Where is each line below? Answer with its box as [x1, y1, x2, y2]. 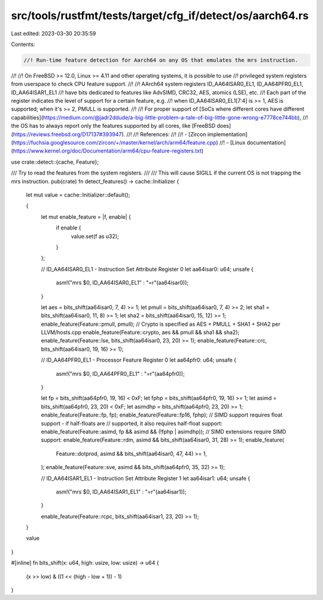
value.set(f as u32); [71, 232, 119, 240]
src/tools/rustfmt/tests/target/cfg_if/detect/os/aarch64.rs [11, 9, 309, 22]
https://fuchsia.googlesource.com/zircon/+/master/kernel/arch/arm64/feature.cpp [13, 139, 217, 146]
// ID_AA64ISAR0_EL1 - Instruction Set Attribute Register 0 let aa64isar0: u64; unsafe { [41, 265, 254, 273]
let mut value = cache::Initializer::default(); [26, 191, 130, 198]
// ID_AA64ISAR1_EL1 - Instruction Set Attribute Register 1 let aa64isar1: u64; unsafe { [41, 475, 251, 482]
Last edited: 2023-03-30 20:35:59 [11, 30, 96, 37]
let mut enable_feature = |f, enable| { [41, 213, 132, 221]
